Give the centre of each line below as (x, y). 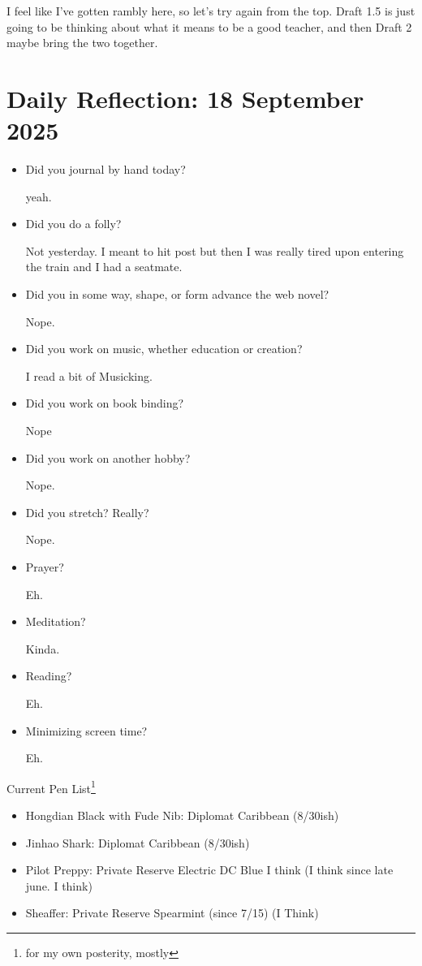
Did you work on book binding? (105, 403)
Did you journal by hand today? (105, 169)
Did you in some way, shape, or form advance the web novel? (177, 294)
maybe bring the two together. (82, 43)
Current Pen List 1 (51, 787)
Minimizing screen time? (86, 730)
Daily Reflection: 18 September (185, 98)
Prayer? (45, 567)
